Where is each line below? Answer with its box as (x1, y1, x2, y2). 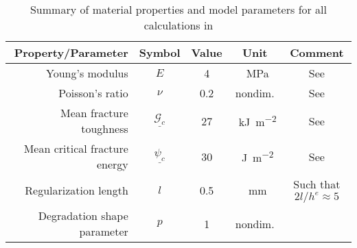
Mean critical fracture (23, 140, 128, 156)
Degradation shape (38, 208, 128, 223)
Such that (293, 176, 341, 192)
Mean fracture (60, 105, 128, 121)
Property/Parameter (14, 45, 128, 60)
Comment (290, 45, 344, 60)
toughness (81, 121, 128, 136)
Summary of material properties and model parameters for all (30, 1, 327, 17)
